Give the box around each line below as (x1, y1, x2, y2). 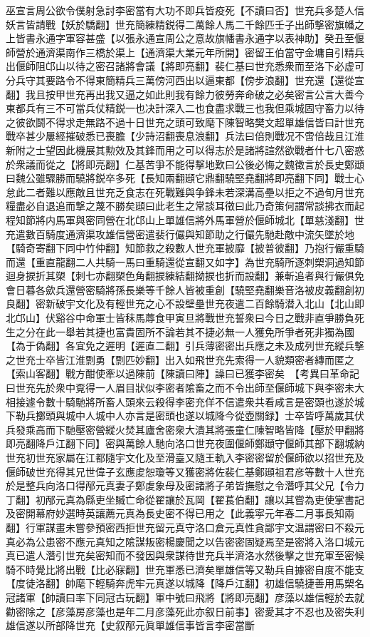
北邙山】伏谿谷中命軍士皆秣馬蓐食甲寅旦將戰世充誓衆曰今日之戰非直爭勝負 (6, 310, 354, 325)
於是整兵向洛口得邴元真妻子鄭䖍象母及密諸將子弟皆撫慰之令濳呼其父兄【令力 (6, 478, 364, 493)
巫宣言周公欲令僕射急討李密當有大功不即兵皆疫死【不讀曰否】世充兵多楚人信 (6, 3, 364, 17)
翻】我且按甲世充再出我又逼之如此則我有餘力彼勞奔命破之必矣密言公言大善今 (6, 86, 364, 101)
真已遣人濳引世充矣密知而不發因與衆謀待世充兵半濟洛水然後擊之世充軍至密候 (6, 548, 364, 563)
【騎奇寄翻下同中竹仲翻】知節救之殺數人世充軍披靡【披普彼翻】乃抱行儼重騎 (6, 240, 364, 255)
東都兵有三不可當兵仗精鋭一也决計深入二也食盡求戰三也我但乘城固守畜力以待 (6, 101, 364, 116)
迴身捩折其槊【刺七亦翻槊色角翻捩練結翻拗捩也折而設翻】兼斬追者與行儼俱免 (6, 268, 364, 283)
